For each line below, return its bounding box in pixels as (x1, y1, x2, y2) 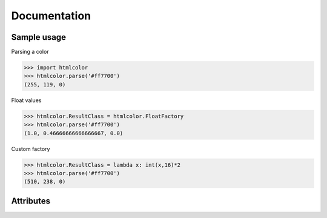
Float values (11, 97, 42, 104)
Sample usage (11, 32, 67, 42)
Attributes (11, 196, 51, 206)
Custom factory (11, 145, 50, 152)
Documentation (11, 9, 91, 22)
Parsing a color (11, 48, 49, 56)
